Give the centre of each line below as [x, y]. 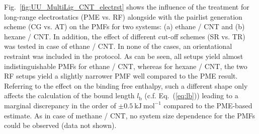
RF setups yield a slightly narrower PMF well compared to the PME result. [121, 76]
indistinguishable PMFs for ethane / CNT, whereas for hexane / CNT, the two [126, 66]
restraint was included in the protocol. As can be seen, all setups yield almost [124, 56]
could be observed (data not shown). [60, 125]
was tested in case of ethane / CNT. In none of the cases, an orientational [118, 46]
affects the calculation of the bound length [69, 95]
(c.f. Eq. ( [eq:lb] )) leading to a [191, 95]
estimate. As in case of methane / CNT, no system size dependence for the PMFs [130, 115]
